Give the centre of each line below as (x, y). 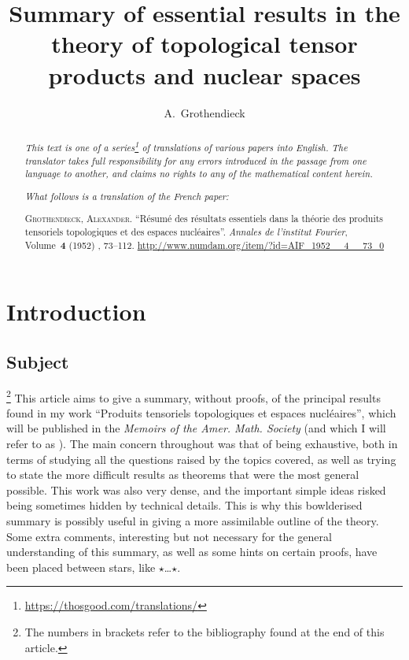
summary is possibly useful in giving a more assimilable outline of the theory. (193, 521)
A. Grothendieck (204, 112)
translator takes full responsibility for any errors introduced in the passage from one (195, 160)
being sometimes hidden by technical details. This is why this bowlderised (184, 505)
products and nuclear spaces (204, 74)
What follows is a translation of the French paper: (127, 196)
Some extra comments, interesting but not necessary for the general (169, 536)
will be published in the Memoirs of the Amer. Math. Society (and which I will (196, 428)
